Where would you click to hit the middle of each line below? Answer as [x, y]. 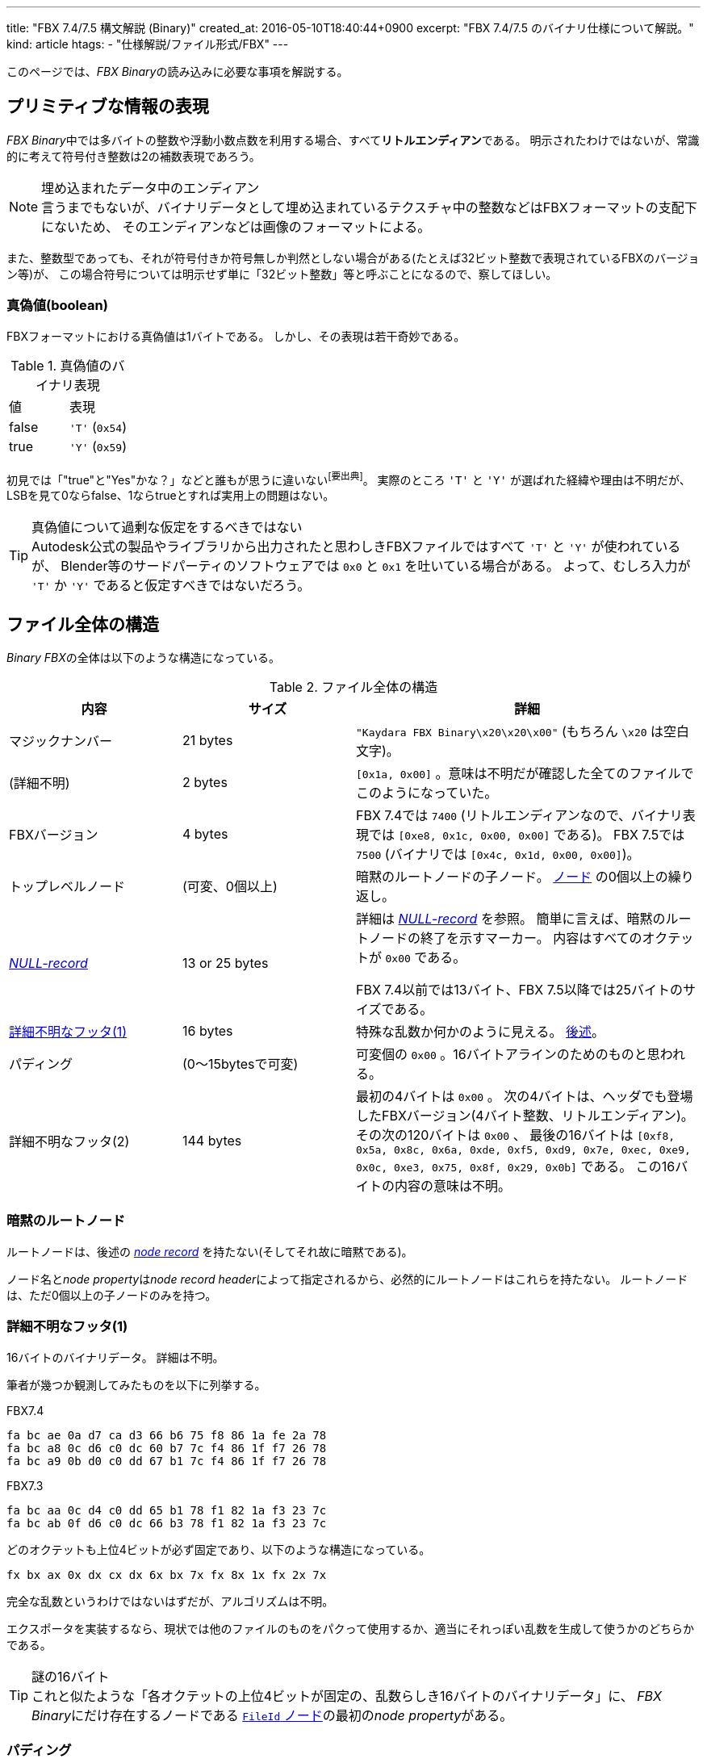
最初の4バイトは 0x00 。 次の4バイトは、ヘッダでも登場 [525, 1097]
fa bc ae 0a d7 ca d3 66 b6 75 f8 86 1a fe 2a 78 [167, 1435]
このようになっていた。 [427, 793]
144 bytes [212, 1140]
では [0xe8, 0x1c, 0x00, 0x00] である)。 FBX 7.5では [527, 835]
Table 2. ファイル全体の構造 [353, 687]
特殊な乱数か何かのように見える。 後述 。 [481, 1032]
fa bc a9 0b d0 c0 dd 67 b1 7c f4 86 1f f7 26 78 [167, 1461]
